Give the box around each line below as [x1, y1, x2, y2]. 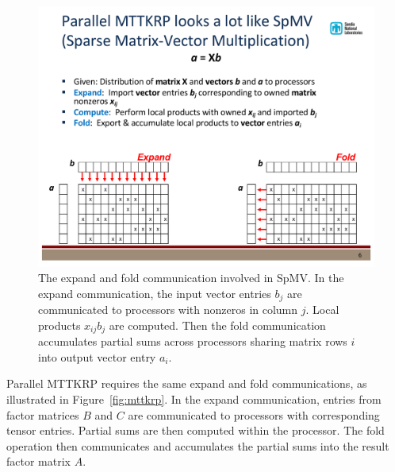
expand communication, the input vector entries [38, 284, 271, 301]
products [38, 316, 81, 333]
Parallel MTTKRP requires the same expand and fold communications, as [6, 375, 367, 392]
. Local [305, 301, 339, 318]
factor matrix [6, 453, 71, 470]
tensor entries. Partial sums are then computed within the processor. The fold [6, 422, 385, 439]
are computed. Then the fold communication [109, 316, 326, 333]
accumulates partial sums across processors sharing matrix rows [38, 333, 347, 350]
